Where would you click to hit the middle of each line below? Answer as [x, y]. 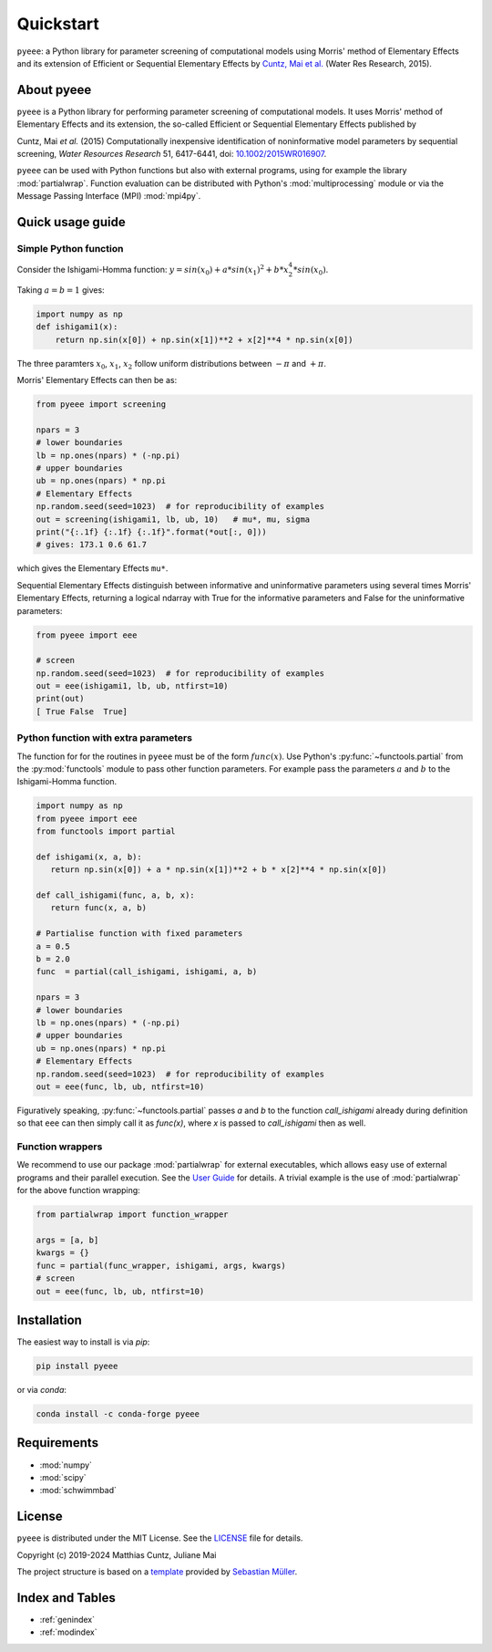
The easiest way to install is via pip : [83, 1342]
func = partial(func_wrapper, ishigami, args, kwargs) [161, 1265]
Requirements [58, 1443]
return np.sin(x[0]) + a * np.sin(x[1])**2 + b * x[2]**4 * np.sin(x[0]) [219, 870]
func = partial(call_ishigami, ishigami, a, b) [147, 972]
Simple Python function [70, 248]
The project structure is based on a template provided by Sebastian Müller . [157, 1571]
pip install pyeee [77, 1366]
